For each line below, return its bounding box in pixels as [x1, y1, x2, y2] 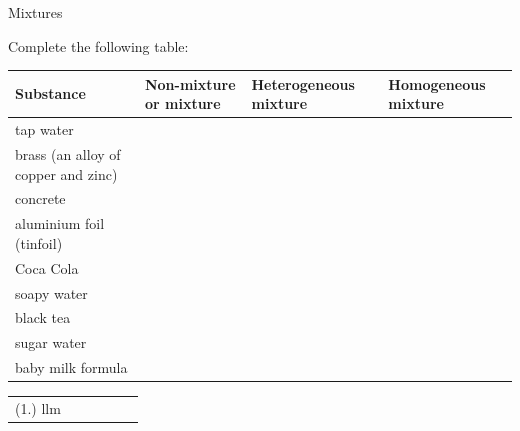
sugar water [15, 332, 87, 353]
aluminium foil [15, 213, 105, 234]
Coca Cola [15, 257, 79, 278]
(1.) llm [15, 397, 61, 418]
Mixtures [8, 2, 63, 22]
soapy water [15, 282, 88, 303]
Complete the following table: [8, 35, 189, 56]
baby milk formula [15, 357, 128, 378]
